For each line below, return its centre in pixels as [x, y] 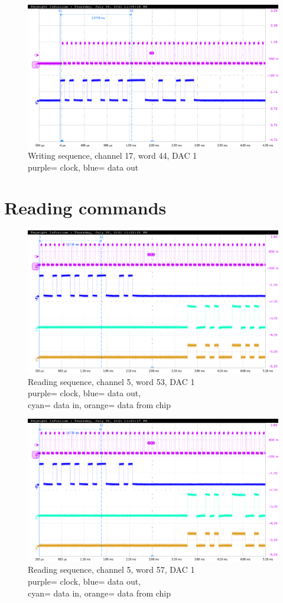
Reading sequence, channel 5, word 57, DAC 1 [111, 570]
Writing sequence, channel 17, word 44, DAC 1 [113, 155]
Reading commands [85, 208]
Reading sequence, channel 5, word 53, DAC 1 [111, 381]
